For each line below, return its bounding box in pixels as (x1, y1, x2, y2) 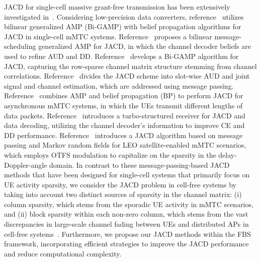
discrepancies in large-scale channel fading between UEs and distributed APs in (4, 219, 249, 229)
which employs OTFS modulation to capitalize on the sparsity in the (4, 149, 216, 160)
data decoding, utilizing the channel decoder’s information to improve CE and (4, 120, 245, 130)
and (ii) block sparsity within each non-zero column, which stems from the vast (4, 209, 248, 219)
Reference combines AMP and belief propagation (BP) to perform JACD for (4, 90, 243, 101)
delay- (218, 149, 237, 160)
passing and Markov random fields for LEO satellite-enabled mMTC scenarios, (4, 140, 246, 150)
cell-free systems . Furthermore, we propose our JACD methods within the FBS (4, 228, 251, 239)
